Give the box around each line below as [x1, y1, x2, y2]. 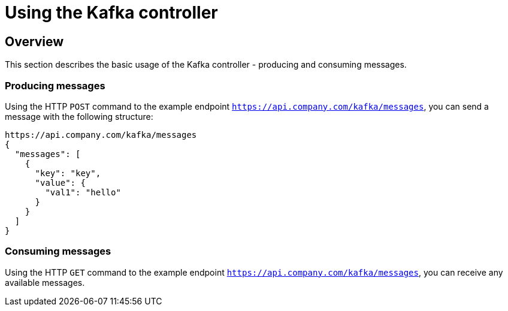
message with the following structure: [5, 111, 153, 122]
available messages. [5, 277, 85, 288]
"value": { [35, 177, 86, 188]
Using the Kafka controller [5, 2, 218, 23]
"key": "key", [35, 168, 101, 178]
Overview [5, 34, 64, 49]
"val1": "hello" [45, 187, 121, 197]
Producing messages [5, 79, 105, 92]
